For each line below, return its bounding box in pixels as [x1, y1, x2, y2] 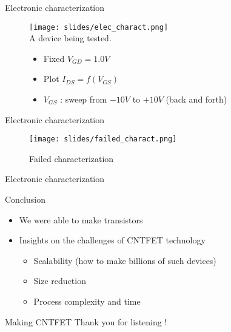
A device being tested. [29, 32, 112, 44]
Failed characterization [29, 152, 114, 164]
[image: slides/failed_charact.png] [29, 135, 177, 144]
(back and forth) [166, 93, 227, 106]
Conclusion [5, 193, 45, 206]
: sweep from [60, 93, 107, 106]
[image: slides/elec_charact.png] [29, 22, 169, 32]
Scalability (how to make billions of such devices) [33, 254, 216, 266]
